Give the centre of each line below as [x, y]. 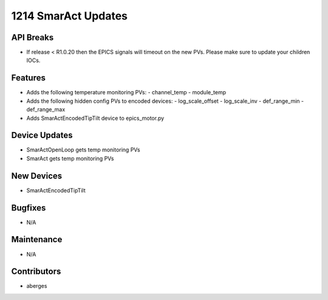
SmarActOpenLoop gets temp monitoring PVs [83, 150]
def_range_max [46, 110]
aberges [37, 286]
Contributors [36, 272]
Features [28, 78]
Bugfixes [29, 208]
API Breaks [32, 37]
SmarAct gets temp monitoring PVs [70, 158]
